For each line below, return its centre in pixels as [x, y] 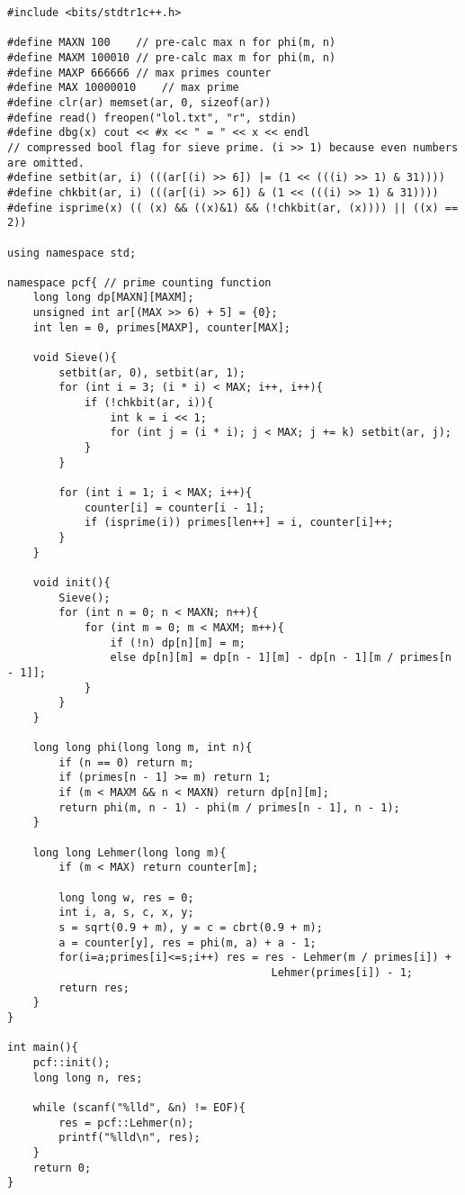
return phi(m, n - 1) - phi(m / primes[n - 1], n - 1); [229, 807]
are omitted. [46, 163]
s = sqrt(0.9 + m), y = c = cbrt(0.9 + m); [191, 928]
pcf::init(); [72, 1062]
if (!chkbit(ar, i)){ [149, 403]
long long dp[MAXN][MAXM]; [113, 298]
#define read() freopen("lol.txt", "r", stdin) [152, 118]
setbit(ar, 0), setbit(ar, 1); [152, 372]
